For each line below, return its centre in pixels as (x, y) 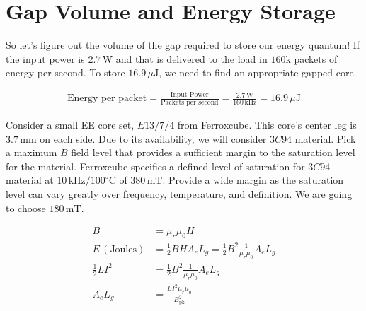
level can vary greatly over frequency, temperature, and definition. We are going (179, 194)
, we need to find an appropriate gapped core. (258, 72)
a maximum (32, 152)
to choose (26, 207)
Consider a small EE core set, (70, 125)
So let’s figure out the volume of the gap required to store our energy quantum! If (183, 45)
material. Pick (325, 138)
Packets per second (189, 103)
